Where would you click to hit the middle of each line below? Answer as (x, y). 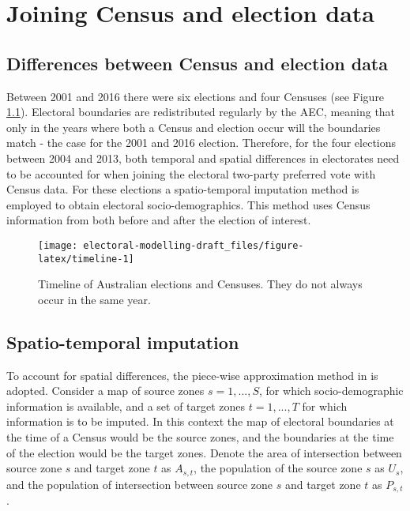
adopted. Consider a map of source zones (105, 391)
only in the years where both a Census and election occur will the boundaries (194, 127)
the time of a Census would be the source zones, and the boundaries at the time (200, 437)
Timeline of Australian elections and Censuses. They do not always (200, 284)
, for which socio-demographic (331, 391)
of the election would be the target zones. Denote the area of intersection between (204, 452)
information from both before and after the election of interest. (159, 220)
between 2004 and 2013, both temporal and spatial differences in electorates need (203, 158)
